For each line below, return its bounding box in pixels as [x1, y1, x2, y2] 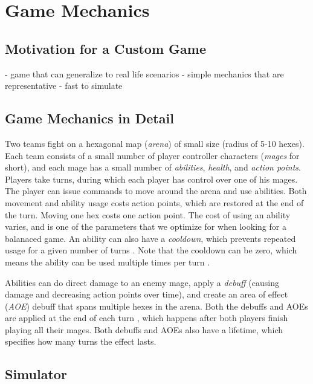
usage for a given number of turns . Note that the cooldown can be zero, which [5, 244, 297, 256]
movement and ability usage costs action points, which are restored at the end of [5, 196, 304, 209]
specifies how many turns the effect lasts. [5, 335, 156, 348]
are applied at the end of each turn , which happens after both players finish [5, 311, 288, 324]
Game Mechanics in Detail [5, 109, 174, 128]
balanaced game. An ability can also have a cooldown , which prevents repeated [5, 232, 296, 244]
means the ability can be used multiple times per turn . [5, 255, 210, 268]
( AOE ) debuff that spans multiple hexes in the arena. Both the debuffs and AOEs [5, 299, 308, 312]
